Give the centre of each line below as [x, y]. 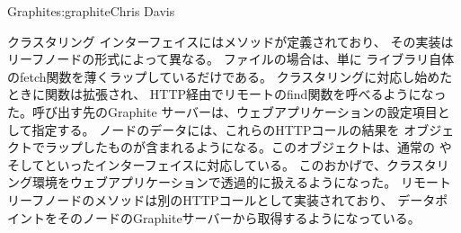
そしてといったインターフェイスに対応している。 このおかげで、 [197, 164]
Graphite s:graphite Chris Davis [91, 11]
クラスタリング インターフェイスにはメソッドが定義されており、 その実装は [230, 41]
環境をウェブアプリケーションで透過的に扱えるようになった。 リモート [241, 182]
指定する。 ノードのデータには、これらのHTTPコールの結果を [216, 129]
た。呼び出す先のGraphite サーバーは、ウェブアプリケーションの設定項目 [222, 111]
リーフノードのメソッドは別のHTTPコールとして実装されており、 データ [222, 199]
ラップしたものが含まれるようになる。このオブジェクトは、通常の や [248, 147]
